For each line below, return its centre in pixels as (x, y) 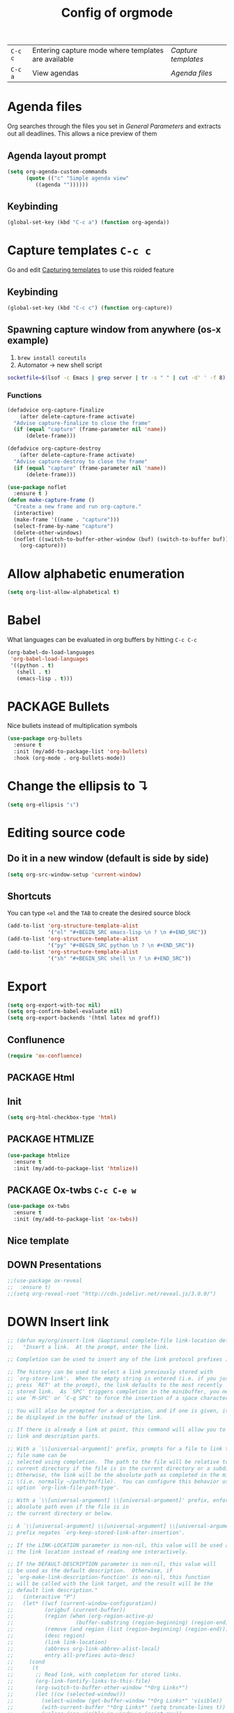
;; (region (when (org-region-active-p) (81, 1616)
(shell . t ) (34, 672)
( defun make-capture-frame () (51, 500)
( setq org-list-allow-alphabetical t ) (63, 592)
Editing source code (66, 832)
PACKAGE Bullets (58, 706)
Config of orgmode (117, 13)
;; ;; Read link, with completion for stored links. (95, 1675)
